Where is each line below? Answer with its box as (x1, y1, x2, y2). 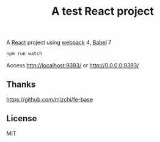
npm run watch (6, 51, 43, 57)
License (6, 113, 37, 124)
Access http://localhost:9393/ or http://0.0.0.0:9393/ (6, 62, 139, 69)
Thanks (6, 80, 36, 90)
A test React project (51, 4, 154, 18)
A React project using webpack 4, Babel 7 (6, 39, 112, 47)
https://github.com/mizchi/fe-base (6, 95, 93, 103)
